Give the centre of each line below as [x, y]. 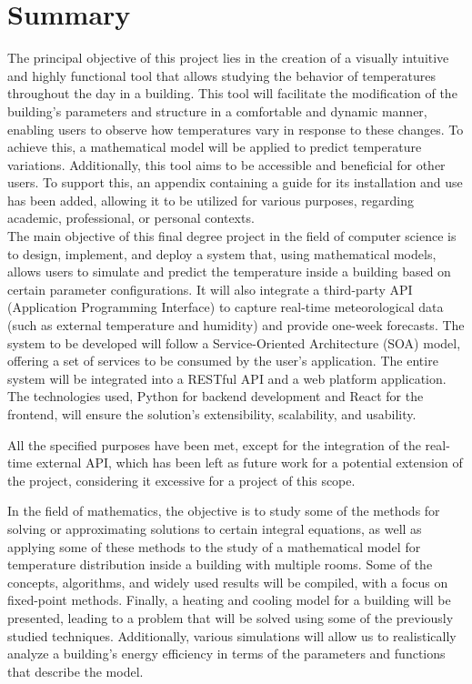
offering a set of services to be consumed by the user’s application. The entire [223, 361]
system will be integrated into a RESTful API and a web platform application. [227, 378]
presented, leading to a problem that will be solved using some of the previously [231, 617]
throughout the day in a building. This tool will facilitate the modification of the [232, 93]
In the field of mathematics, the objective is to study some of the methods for [224, 511]
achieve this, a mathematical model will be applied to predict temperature [215, 147]
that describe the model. [75, 671]
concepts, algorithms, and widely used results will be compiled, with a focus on [228, 582]
